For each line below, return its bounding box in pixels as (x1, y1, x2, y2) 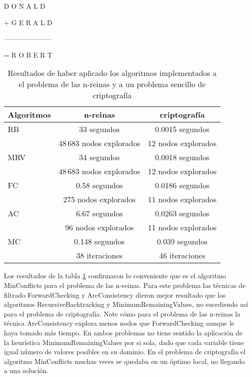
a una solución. (4, 365, 48, 376)
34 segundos (79, 151, 120, 163)
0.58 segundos (76, 180, 123, 191)
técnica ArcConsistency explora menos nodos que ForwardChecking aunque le (4, 318, 235, 328)
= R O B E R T (4, 49, 52, 60)
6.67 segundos (76, 208, 123, 219)
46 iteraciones (159, 250, 205, 261)
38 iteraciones (76, 250, 123, 261)
